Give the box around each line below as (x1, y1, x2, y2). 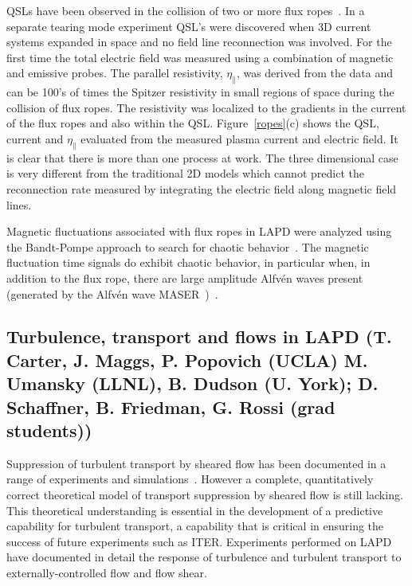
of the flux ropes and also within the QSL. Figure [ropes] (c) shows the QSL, (6, 115, 379, 131)
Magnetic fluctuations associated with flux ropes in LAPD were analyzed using (6, 223, 392, 240)
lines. (6, 196, 32, 213)
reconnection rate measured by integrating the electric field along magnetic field (6, 180, 397, 197)
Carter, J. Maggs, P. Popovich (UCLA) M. (6, 347, 368, 372)
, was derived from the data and (236, 64, 394, 81)
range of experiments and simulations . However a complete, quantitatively (6, 471, 374, 487)
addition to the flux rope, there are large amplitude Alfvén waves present (6, 269, 363, 286)
